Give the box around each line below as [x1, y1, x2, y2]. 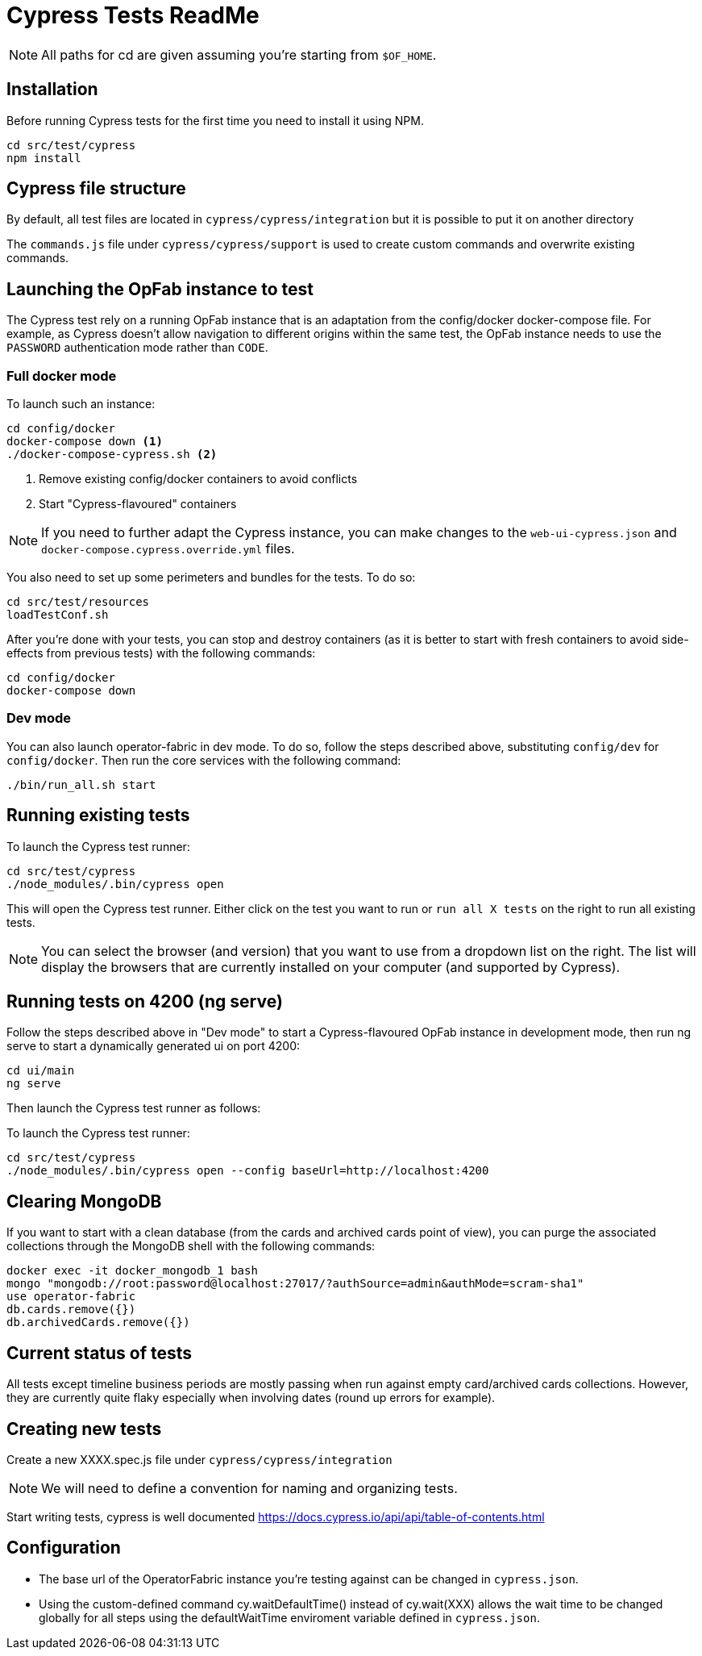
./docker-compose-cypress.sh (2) [6, 448, 218, 461]
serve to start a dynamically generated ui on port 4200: [6, 1039, 301, 1053]
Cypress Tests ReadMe [6, 2, 260, 29]
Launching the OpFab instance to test [6, 278, 314, 299]
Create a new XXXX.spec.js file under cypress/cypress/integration [6, 1453, 393, 1466]
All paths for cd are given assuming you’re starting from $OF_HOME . [41, 46, 437, 63]
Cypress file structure [6, 178, 186, 199]
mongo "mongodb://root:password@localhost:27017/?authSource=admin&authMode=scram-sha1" [6, 1277, 584, 1291]
